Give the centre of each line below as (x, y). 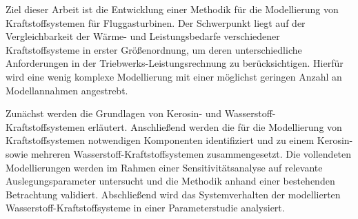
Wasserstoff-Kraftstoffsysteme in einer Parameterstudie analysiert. (145, 208)
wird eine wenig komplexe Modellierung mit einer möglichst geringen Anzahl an (174, 76)
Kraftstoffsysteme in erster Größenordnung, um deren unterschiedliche (154, 49)
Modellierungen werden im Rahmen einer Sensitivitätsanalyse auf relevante (164, 167)
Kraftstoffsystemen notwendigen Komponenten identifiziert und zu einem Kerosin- (179, 140)
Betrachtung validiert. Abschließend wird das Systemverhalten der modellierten (173, 194)
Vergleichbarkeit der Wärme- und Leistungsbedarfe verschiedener (143, 36)
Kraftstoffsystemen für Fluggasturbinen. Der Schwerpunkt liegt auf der (156, 22)
